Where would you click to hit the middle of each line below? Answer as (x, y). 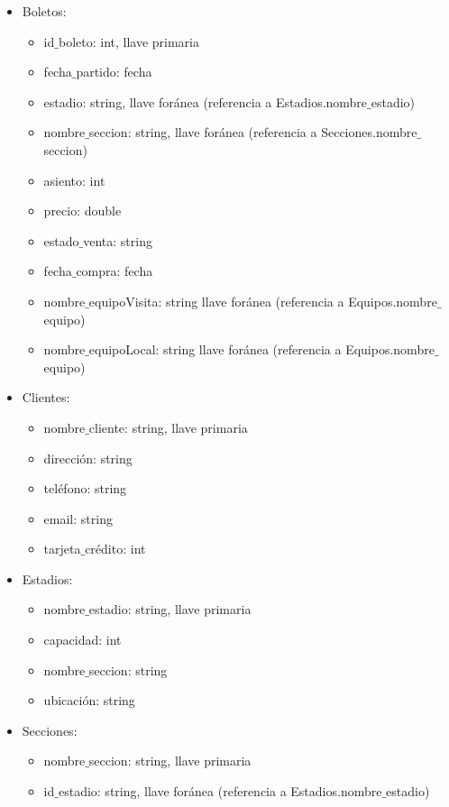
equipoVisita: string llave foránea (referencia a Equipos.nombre (263, 301)
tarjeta (62, 549)
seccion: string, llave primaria (170, 761)
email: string (78, 518)
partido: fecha (114, 72)
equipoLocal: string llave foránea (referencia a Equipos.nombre (261, 349)
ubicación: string (89, 700)
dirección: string (88, 458)
